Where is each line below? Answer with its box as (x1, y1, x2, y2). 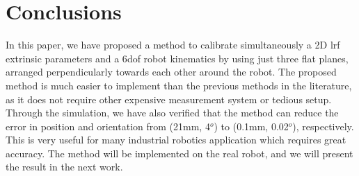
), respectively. (292, 118, 354, 133)
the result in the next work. (6, 159, 123, 174)
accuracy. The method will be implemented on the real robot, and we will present (6, 146, 353, 160)
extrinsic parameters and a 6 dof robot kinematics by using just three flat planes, (6, 51, 349, 65)
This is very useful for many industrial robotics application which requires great (6, 132, 346, 147)
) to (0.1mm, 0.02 (214, 118, 289, 133)
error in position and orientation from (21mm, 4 (6, 118, 210, 133)
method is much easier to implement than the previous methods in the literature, (6, 78, 352, 92)
